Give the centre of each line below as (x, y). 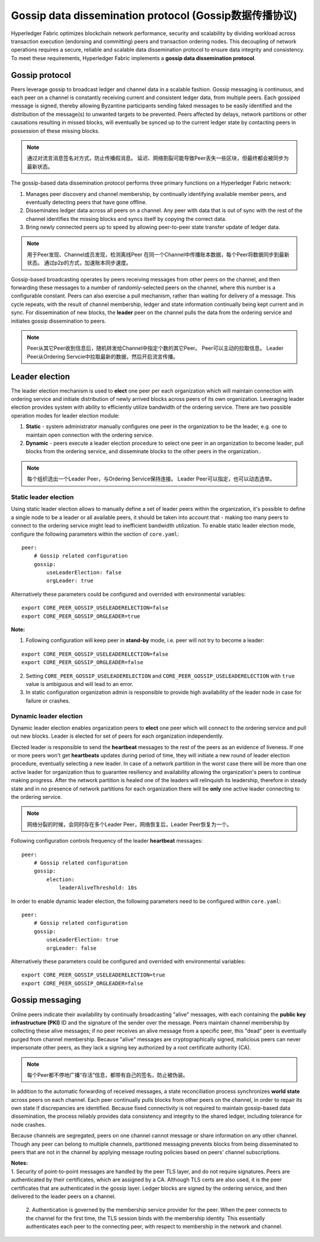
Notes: (20, 1163)
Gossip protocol (41, 75)
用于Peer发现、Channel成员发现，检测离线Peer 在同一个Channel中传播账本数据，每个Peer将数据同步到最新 (158, 254)
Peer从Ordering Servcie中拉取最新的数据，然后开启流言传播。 (103, 356)
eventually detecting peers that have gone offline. (87, 202)
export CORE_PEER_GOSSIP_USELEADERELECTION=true (93, 975)
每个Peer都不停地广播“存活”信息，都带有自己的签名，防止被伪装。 (108, 1074)
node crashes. (28, 1124)
